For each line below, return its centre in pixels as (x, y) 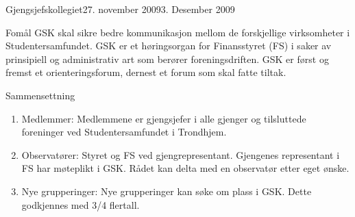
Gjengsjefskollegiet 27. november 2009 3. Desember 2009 (120, 9)
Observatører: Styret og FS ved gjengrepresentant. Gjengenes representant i (181, 154)
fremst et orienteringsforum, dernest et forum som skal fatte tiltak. (146, 72)
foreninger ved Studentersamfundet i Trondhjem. (124, 132)
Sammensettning (40, 95)
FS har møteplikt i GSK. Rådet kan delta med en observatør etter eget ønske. (185, 168)
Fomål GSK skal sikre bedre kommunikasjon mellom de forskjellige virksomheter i (178, 32)
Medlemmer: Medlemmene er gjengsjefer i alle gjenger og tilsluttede (164, 118)
